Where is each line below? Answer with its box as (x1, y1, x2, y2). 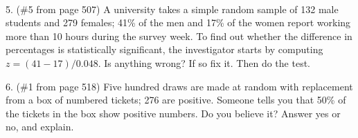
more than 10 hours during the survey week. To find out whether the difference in (6, 28, 352, 43)
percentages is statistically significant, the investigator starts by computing (6, 42, 323, 57)
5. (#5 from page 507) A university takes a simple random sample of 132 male (6, 1, 339, 16)
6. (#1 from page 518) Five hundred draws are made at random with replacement (6, 79, 353, 93)
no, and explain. (6, 119, 74, 134)
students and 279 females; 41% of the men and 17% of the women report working (6, 15, 351, 30)
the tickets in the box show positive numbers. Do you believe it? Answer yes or (6, 106, 341, 120)
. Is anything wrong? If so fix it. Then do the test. (98, 55, 310, 70)
